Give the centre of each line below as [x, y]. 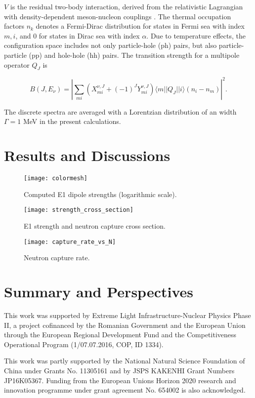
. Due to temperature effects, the [196, 35]
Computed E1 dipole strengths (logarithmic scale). [100, 194]
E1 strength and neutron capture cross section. [95, 226]
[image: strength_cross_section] [79, 210]
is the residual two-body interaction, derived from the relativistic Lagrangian [127, 6]
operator [17, 64]
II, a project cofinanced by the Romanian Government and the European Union [125, 325]
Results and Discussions [87, 155]
